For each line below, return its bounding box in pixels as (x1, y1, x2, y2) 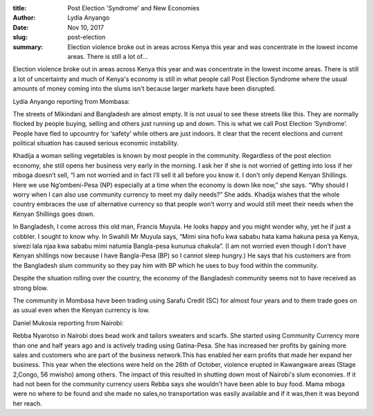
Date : (12, 23, 29, 31)
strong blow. (12, 284, 48, 292)
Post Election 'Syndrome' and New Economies (67, 4, 200, 12)
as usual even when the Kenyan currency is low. (12, 306, 150, 314)
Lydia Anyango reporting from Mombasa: (12, 97, 130, 105)
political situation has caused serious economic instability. (12, 139, 179, 147)
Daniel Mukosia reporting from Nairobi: (12, 318, 124, 327)
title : (12, 4, 27, 12)
